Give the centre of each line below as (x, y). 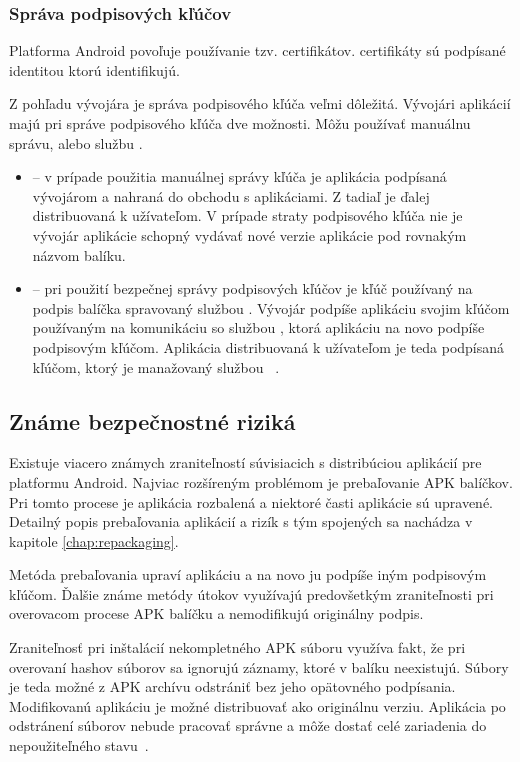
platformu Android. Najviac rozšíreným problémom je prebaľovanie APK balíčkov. (261, 481)
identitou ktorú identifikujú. (94, 69)
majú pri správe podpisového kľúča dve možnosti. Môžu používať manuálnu (240, 123)
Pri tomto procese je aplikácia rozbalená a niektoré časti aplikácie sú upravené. (251, 501)
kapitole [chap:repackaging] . (94, 540)
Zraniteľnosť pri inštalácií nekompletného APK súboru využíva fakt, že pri (237, 647)
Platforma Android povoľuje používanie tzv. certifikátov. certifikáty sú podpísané (257, 50)
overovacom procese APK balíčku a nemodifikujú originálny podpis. (216, 613)
